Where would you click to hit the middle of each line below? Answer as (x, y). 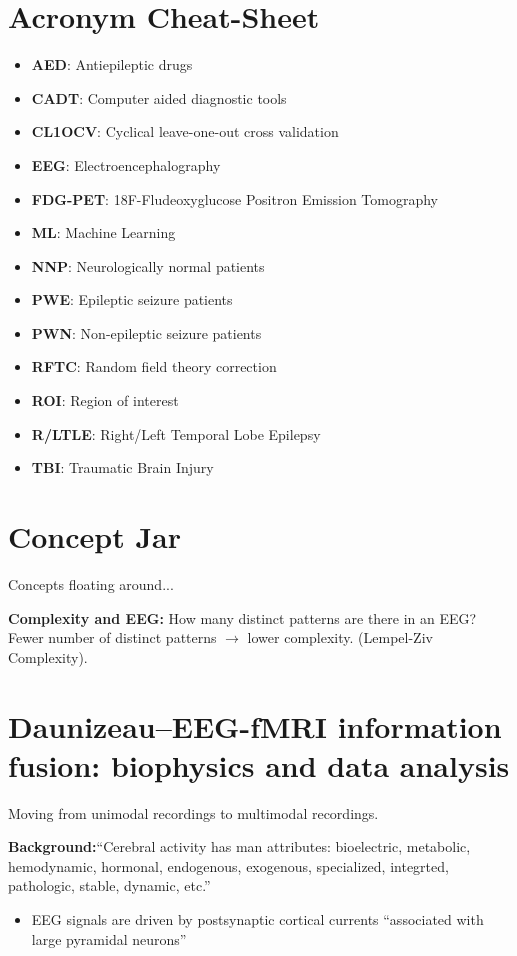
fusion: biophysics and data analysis (259, 764)
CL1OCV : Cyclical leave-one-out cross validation (185, 131)
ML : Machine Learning (103, 232)
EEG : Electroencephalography (126, 164)
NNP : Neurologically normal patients (148, 265)
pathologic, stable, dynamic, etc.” (109, 885)
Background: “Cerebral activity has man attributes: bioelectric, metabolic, (239, 846)
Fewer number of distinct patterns (112, 637)
